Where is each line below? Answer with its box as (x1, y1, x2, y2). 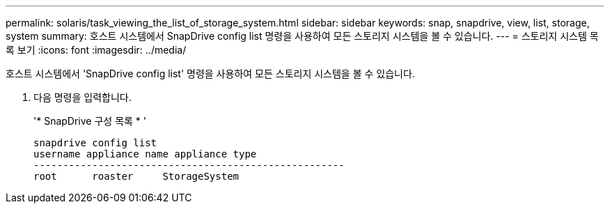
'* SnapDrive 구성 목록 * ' (33, 115, 146, 127)
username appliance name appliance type (33, 148, 257, 160)
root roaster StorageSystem (33, 171, 240, 182)
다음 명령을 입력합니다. (33, 91, 132, 103)
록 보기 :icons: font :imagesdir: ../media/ (6, 44, 187, 56)
